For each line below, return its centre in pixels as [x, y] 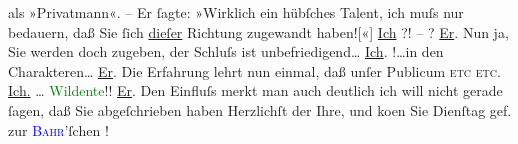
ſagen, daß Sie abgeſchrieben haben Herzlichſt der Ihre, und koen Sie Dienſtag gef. [260, 109]
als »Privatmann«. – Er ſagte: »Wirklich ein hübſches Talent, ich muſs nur [236, 12]
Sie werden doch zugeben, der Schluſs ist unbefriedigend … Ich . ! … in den [226, 51]
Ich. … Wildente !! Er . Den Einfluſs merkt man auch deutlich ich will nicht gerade [255, 90]
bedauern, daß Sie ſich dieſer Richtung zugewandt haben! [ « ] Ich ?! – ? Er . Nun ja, [258, 31]
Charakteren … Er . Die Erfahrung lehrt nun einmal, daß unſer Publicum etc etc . [254, 70]
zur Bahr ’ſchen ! [58, 129]
